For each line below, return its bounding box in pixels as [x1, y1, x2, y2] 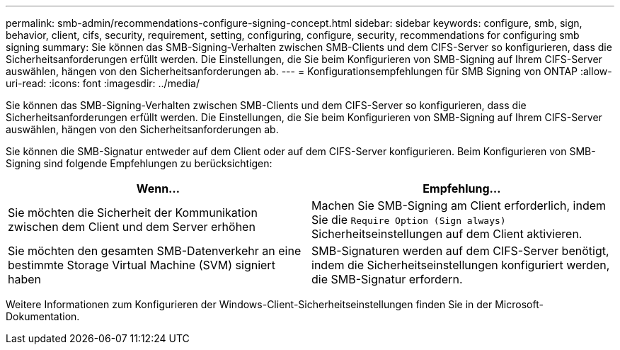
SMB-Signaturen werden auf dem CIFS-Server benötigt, [311, 244, 609, 258]
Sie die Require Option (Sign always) [311, 213, 506, 227]
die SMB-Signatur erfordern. [311, 272, 463, 286]
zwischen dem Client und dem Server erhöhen [8, 220, 256, 234]
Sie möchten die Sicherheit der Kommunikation [8, 205, 258, 220]
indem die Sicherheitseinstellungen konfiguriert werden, [311, 258, 610, 272]
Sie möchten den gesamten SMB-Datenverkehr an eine [8, 244, 302, 258]
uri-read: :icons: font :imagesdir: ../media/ [6, 77, 200, 89]
